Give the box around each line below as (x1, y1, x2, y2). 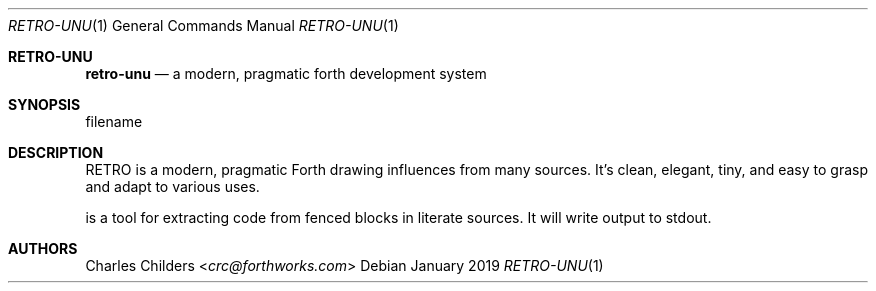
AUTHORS (8, 240, 78, 257)
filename (85, 113, 143, 130)
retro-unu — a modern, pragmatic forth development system (85, 65, 487, 82)
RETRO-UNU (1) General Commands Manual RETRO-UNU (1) (8, 17, 399, 34)
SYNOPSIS (8, 96, 81, 113)
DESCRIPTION (8, 144, 104, 161)
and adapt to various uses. (85, 178, 260, 195)
